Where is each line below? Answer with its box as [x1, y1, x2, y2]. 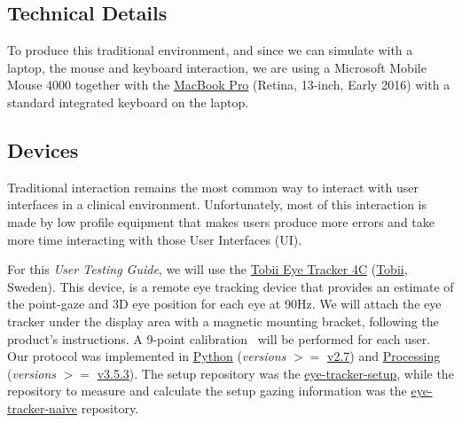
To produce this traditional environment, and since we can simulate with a [7, 41, 413, 59]
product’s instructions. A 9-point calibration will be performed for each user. [7, 329, 431, 348]
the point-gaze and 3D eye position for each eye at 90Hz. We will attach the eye [7, 294, 442, 313]
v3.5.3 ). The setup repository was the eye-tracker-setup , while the [97, 364, 454, 382]
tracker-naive [7, 398, 78, 417]
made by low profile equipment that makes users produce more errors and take [7, 212, 435, 231]
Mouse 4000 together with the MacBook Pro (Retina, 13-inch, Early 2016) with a [7, 75, 450, 94]
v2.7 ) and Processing [327, 347, 441, 365]
